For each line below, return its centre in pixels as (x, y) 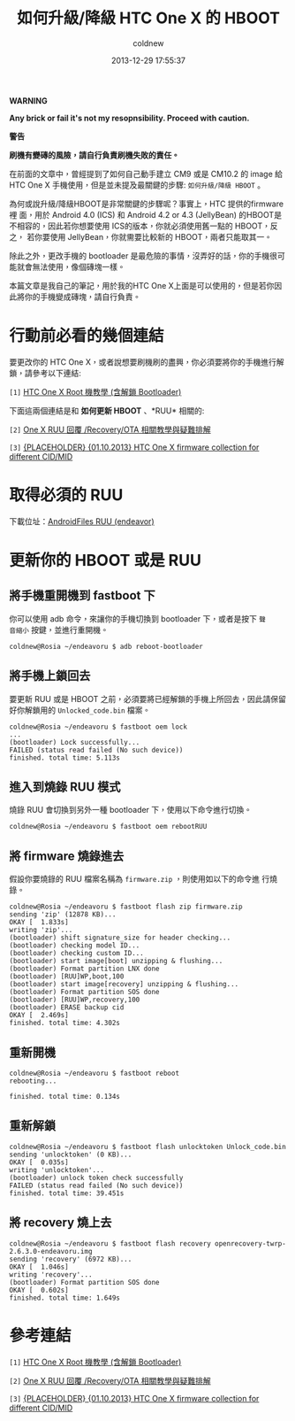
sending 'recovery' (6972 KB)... (71, 1259)
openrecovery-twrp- (251, 1243)
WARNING (28, 100)
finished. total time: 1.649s (65, 1298)
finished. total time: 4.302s (65, 1023)
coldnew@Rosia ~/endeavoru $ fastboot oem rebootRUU (108, 827)
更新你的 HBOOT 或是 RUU (105, 560)
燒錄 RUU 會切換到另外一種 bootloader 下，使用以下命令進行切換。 (131, 810)
